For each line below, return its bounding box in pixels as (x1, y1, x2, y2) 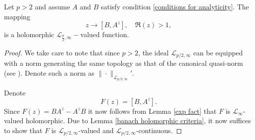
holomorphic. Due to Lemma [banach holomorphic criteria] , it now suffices (25, 115, 251, 126)
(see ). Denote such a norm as (4, 67, 95, 78)
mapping (4, 11, 30, 21)
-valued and (78, 125, 114, 136)
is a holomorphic (4, 29, 54, 40)
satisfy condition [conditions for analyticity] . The (101, 1, 249, 11)
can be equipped (193, 47, 243, 57)
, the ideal (138, 47, 169, 57)
